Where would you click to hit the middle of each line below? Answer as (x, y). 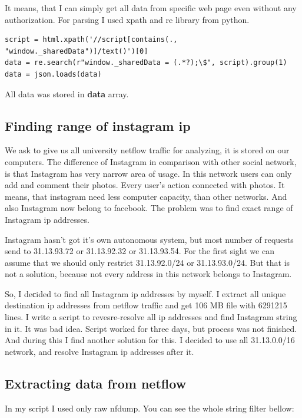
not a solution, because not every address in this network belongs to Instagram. (148, 274)
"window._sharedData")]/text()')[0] (77, 51)
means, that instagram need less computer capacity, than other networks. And (146, 196)
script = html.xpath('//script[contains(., (91, 40)
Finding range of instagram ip (98, 125)
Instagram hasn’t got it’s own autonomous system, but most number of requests (149, 239)
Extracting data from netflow (96, 383)
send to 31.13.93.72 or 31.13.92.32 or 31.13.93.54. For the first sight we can (140, 251)
